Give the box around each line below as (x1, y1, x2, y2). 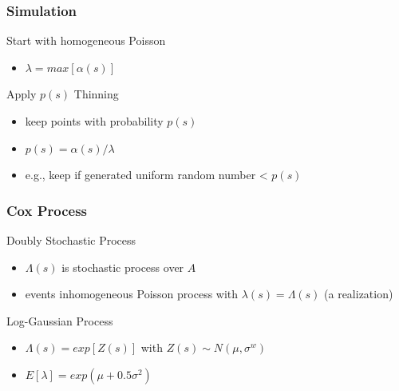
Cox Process (6, 200, 88, 220)
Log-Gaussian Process (6, 312, 113, 329)
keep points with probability (25, 113, 164, 129)
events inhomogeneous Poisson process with (25, 285, 239, 302)
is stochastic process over (61, 258, 184, 275)
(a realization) (324, 285, 393, 302)
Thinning (73, 86, 119, 102)
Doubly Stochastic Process (6, 232, 136, 248)
